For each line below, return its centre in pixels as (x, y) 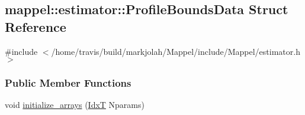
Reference (36, 26)
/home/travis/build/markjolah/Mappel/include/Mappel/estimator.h (176, 51)
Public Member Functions (68, 83)
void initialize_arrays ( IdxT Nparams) (75, 105)
